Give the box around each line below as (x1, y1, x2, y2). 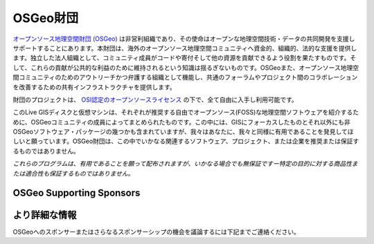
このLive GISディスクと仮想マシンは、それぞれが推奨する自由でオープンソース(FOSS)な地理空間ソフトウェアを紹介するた (12, 108, 359, 117)
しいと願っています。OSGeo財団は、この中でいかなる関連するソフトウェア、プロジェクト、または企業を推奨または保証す (12, 137, 359, 145)
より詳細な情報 (12, 209, 77, 221)
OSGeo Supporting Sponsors (12, 187, 141, 199)
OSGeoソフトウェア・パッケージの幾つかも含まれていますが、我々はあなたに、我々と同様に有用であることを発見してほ (12, 128, 354, 136)
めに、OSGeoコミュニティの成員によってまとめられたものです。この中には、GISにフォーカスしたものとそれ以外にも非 (12, 118, 350, 126)
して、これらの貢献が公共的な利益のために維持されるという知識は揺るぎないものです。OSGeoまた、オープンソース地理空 (12, 63, 359, 72)
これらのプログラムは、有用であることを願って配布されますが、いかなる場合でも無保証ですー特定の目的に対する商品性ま (12, 160, 358, 168)
